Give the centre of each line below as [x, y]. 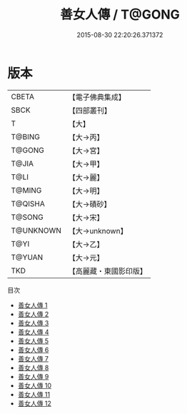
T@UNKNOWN [36, 231]
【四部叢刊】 [90, 110]
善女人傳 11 [34, 394]
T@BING [26, 136]
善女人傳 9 [33, 376]
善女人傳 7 [33, 358]
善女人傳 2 [33, 314]
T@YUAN [27, 257]
